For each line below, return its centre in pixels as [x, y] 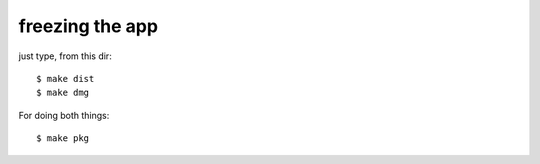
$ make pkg [63, 138]
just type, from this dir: [65, 56]
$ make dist [65, 78]
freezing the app [88, 26]
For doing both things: [64, 115]
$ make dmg [63, 93]
